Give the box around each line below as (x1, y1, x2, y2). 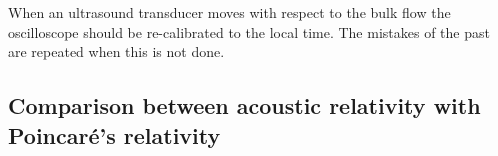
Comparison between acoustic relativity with (8, 90, 481, 121)
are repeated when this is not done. (8, 41, 225, 62)
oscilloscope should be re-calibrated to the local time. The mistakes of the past (8, 21, 490, 42)
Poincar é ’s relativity (8, 119, 221, 150)
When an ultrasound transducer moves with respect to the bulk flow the (8, 2, 451, 22)
